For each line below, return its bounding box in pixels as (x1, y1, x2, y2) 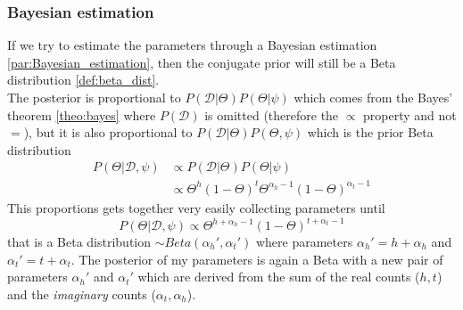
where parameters (255, 232, 353, 251)
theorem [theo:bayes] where (7, 105, 156, 124)
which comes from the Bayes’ (294, 88, 453, 106)
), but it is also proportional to (23, 123, 193, 142)
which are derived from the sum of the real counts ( (137, 267, 420, 286)
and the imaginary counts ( (7, 284, 156, 303)
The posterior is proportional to (7, 88, 181, 106)
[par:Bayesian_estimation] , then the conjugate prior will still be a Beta (7, 53, 396, 71)
